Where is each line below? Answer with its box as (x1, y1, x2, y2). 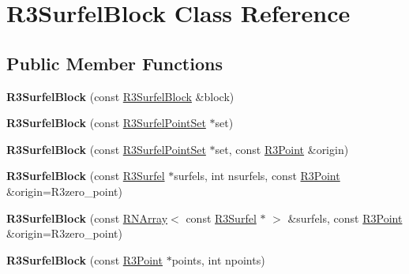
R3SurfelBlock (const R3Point (6, 251, 163, 268)
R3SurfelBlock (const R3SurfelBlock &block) (6, 88, 235, 104)
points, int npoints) (171, 251, 265, 268)
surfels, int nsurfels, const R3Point (174, 167, 340, 184)
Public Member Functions (6, 51, 223, 75)
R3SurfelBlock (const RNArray (6, 209, 168, 226)
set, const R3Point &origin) (215, 141, 349, 157)
